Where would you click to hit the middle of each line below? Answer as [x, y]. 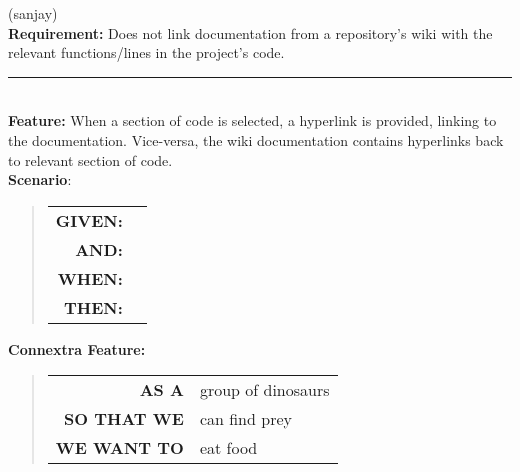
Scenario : [40, 179]
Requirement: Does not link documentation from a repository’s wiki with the [250, 32]
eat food [228, 448]
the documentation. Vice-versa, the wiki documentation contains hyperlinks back [256, 139]
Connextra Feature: [77, 348]
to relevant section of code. [90, 159]
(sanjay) [33, 13]
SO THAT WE [124, 419]
